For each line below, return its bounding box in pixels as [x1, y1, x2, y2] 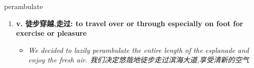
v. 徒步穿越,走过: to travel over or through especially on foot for [16, 18, 243, 28]
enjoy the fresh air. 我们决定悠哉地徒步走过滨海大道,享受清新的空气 [28, 54, 249, 65]
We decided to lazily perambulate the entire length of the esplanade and [28, 44, 249, 55]
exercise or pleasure [16, 28, 87, 38]
